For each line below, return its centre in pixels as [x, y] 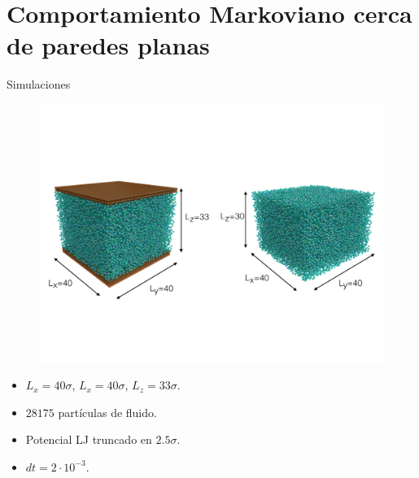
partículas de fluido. [107, 412]
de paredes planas [108, 45]
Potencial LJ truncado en [89, 439]
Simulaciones [39, 84]
